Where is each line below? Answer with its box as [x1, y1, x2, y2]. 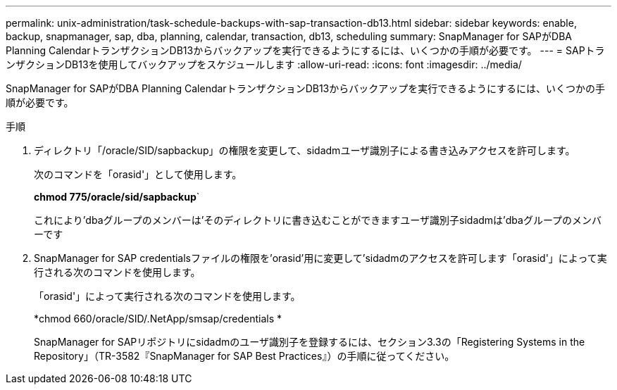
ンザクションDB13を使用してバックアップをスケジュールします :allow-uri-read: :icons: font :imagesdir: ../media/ [6, 58, 522, 70]
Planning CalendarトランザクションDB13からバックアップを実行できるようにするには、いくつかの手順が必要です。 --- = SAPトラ [6, 44, 605, 56]
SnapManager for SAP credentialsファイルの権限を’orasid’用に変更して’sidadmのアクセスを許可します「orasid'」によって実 [34, 252, 607, 264]
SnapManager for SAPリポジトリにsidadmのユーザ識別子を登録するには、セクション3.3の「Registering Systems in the [34, 336, 585, 348]
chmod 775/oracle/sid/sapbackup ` [34, 191, 200, 203]
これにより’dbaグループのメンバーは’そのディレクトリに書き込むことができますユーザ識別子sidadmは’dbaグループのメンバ [34, 214, 602, 226]
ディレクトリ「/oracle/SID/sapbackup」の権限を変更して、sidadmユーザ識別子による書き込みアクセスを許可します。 [34, 144, 575, 156]
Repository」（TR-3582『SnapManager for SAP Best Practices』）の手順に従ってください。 [34, 350, 455, 362]
